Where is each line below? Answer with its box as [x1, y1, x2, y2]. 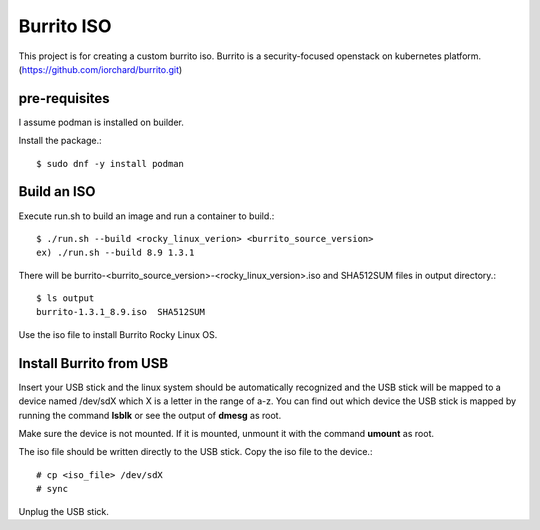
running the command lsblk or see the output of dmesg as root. [18, 409, 282, 421]
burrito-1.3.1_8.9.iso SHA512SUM [36, 306, 205, 318]
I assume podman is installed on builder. [18, 116, 184, 128]
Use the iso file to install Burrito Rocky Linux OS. [18, 328, 218, 340]
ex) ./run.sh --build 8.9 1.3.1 [36, 247, 195, 259]
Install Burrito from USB [18, 355, 169, 372]
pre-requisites [18, 90, 110, 107]
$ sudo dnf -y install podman [36, 158, 185, 169]
